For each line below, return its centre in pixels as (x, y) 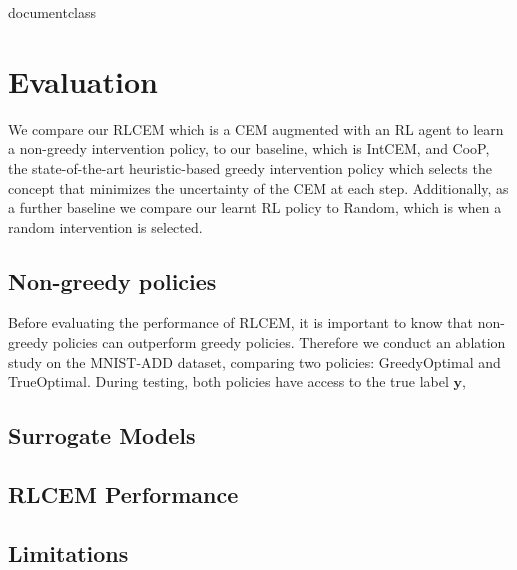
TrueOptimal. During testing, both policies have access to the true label (228, 381)
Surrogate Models (102, 435)
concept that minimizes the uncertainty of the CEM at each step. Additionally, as (258, 187)
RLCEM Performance (123, 494)
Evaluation (83, 80)
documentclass (52, 12)
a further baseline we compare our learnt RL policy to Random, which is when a (255, 207)
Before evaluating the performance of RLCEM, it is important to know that (240, 322)
